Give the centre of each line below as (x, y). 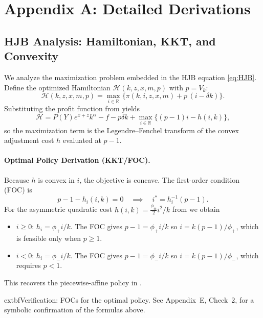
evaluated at (82, 140)
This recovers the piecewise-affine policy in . (73, 283)
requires (28, 265)
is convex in (56, 179)
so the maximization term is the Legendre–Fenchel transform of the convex (122, 130)
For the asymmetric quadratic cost (58, 209)
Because (17, 179)
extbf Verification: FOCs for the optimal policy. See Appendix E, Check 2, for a (129, 299)
